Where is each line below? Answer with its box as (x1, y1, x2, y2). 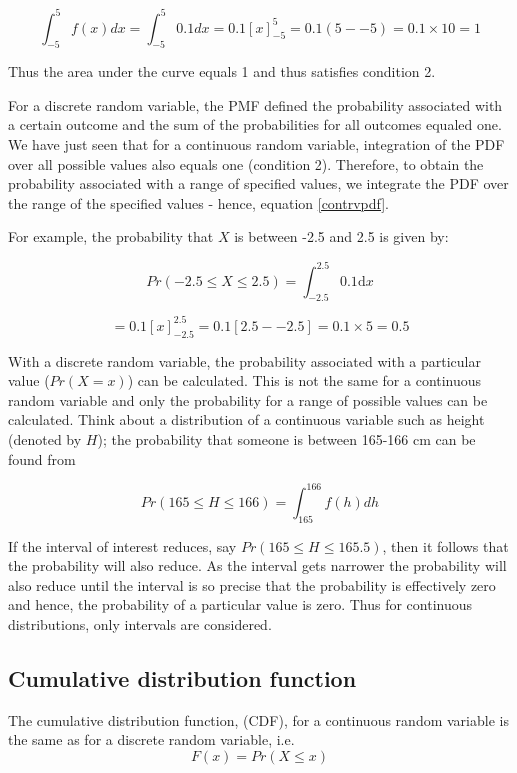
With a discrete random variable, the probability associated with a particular (8, 350, 482, 371)
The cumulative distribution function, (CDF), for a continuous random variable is (8, 709, 509, 730)
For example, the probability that (8, 226, 214, 247)
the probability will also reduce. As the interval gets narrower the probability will (8, 555, 507, 576)
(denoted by (8, 429, 82, 450)
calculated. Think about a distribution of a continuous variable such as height (8, 409, 485, 430)
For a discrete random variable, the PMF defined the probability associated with (8, 94, 503, 115)
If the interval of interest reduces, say (8, 535, 237, 556)
